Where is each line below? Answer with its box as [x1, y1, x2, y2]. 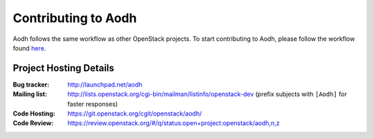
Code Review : [12, 119, 54, 127]
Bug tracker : [12, 80, 50, 89]
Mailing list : [12, 90, 48, 98]
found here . [12, 44, 46, 52]
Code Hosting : [12, 109, 55, 118]
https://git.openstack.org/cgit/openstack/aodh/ [67, 109, 202, 118]
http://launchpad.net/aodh [67, 80, 143, 89]
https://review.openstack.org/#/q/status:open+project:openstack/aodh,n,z [67, 119, 280, 127]
